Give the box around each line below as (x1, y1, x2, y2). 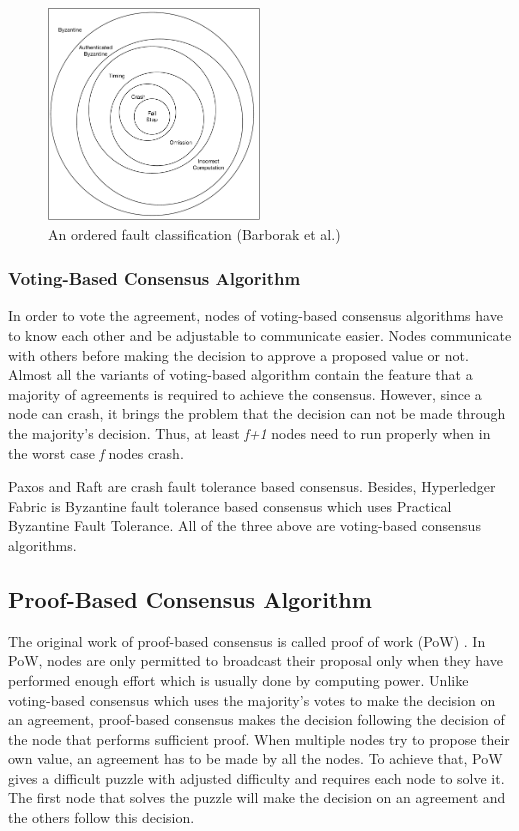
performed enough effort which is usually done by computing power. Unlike (8, 669, 469, 690)
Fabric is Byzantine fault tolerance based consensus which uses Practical (8, 495, 452, 516)
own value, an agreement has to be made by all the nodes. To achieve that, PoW (8, 748, 503, 769)
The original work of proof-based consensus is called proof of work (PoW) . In (8, 630, 486, 651)
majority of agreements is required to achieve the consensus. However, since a (8, 383, 482, 404)
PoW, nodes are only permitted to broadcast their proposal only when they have (8, 650, 503, 671)
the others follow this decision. (8, 807, 195, 828)
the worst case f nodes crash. (8, 442, 184, 463)
